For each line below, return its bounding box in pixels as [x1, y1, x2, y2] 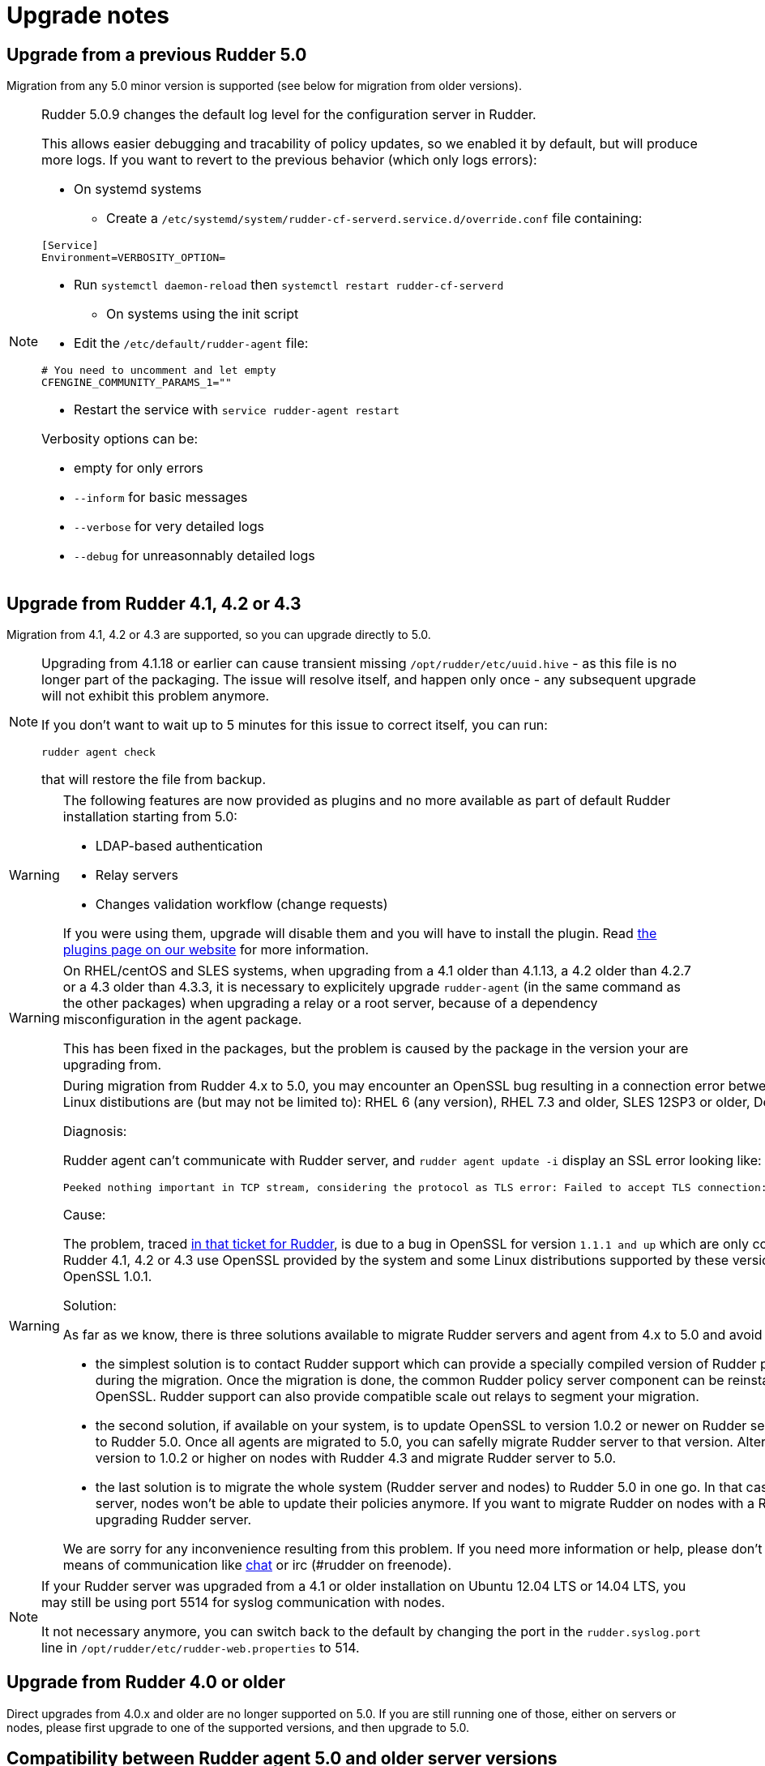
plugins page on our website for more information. [62, 941, 370, 958]
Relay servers [95, 867, 178, 884]
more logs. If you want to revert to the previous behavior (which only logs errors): [41, 152, 537, 169]
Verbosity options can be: [41, 431, 199, 448]
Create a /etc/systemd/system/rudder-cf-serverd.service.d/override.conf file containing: [106, 210, 643, 227]
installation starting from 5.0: [62, 808, 237, 825]
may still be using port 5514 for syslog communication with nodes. [41, 1594, 446, 1611]
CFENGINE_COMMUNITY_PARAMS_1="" [41, 376, 232, 389]
